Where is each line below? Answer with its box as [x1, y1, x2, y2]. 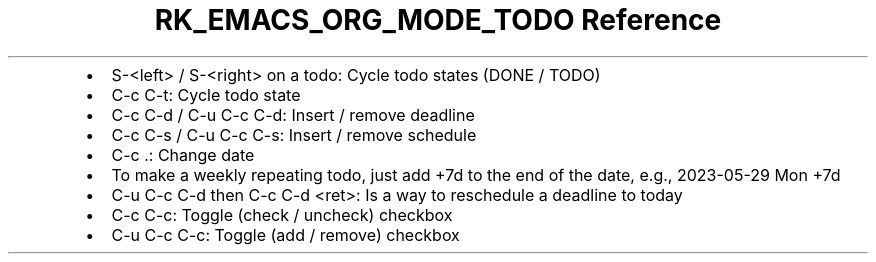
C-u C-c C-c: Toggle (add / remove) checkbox [111, 224, 460, 245]
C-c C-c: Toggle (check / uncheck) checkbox [111, 204, 453, 225]
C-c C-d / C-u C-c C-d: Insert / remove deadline [111, 104, 475, 125]
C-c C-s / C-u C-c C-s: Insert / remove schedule [111, 124, 477, 145]
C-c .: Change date [111, 144, 255, 165]
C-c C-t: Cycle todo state [111, 84, 301, 105]
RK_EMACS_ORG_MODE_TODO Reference [154, 3, 722, 37]
